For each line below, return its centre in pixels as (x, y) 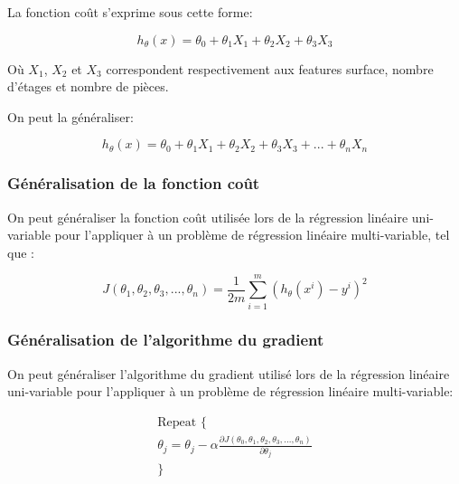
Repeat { (182, 422)
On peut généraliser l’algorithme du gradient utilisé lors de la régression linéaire (229, 373)
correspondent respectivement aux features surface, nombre (270, 68)
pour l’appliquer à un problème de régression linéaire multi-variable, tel (252, 235)
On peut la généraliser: (70, 116)
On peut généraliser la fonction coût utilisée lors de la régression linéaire (208, 217)
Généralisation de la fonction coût (134, 183)
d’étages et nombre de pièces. (88, 86)
